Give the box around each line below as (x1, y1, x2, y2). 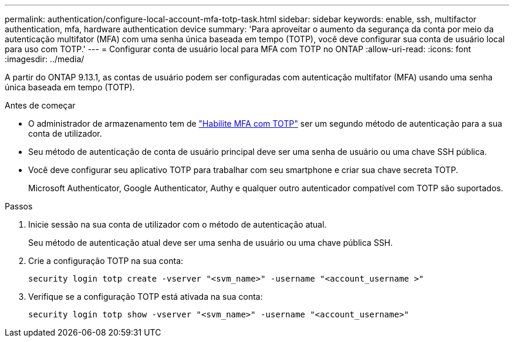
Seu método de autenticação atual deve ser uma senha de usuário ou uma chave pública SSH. (28, 238, 393, 248)
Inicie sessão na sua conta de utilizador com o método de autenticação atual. (28, 219, 327, 229)
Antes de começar (5, 100, 76, 110)
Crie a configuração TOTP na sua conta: (28, 256, 184, 266)
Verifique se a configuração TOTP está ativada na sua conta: (28, 292, 263, 302)
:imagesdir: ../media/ (5, 54, 84, 64)
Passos (5, 201, 33, 211)
